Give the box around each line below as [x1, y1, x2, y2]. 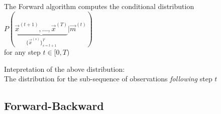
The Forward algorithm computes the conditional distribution [4, 1, 194, 11]
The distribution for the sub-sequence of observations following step [4, 73, 212, 84]
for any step [4, 47, 41, 57]
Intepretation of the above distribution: [4, 63, 125, 74]
